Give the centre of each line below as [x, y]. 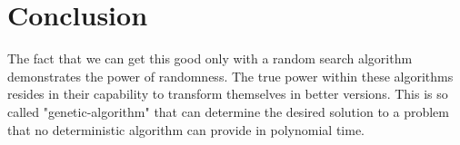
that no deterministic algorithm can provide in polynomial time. [186, 129]
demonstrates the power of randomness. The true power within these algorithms [230, 76]
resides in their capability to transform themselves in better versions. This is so [228, 94]
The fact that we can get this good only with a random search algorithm [210, 58]
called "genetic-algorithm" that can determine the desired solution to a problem [228, 111]
